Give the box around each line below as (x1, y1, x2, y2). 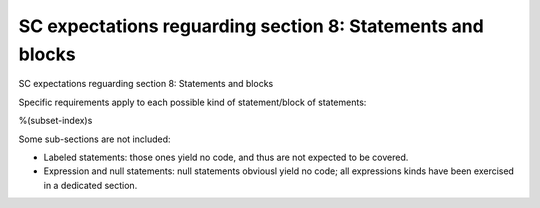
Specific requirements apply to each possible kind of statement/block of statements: (18, 96, 367, 108)
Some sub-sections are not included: (18, 133, 171, 145)
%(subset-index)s (18, 115, 93, 127)
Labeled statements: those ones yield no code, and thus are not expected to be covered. (43, 151, 409, 163)
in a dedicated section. (43, 179, 138, 191)
